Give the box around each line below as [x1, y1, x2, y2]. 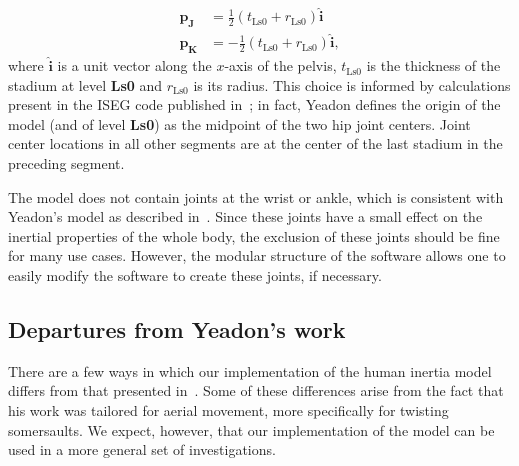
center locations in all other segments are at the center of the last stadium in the [8, 133, 503, 154]
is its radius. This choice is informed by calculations [193, 74, 511, 95]
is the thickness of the [366, 55, 501, 76]
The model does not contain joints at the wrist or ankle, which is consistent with [8, 186, 504, 207]
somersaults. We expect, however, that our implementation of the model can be [8, 419, 495, 440]
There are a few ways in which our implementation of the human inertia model [8, 360, 492, 381]
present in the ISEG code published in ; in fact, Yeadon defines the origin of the [8, 94, 501, 115]
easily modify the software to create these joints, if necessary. [8, 265, 382, 286]
